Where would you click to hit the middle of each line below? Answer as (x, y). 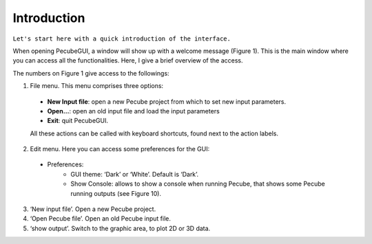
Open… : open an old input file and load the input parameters (133, 111)
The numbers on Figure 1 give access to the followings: (91, 73)
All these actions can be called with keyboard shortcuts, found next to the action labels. (154, 133)
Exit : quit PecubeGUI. (77, 121)
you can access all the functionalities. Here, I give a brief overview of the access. (128, 60)
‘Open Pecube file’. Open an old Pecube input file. (101, 219)
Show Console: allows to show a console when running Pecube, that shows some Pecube (198, 184)
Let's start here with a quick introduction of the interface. (122, 38)
